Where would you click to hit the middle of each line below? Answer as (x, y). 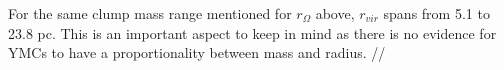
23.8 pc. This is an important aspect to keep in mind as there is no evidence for (252, 32)
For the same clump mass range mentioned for (150, 13)
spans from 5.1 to (436, 13)
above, (335, 13)
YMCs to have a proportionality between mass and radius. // (197, 52)
